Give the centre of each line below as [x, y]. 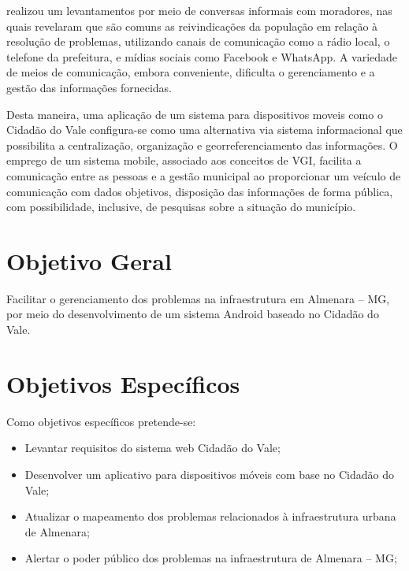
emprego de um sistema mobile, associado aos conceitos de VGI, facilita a [184, 160]
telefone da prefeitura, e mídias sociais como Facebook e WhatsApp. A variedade [202, 56]
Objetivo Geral [89, 260]
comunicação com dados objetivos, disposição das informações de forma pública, [200, 191]
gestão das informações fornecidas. [89, 87]
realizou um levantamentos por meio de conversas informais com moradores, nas [199, 10]
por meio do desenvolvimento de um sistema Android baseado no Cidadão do [193, 314]
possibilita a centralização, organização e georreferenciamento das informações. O [202, 145]
